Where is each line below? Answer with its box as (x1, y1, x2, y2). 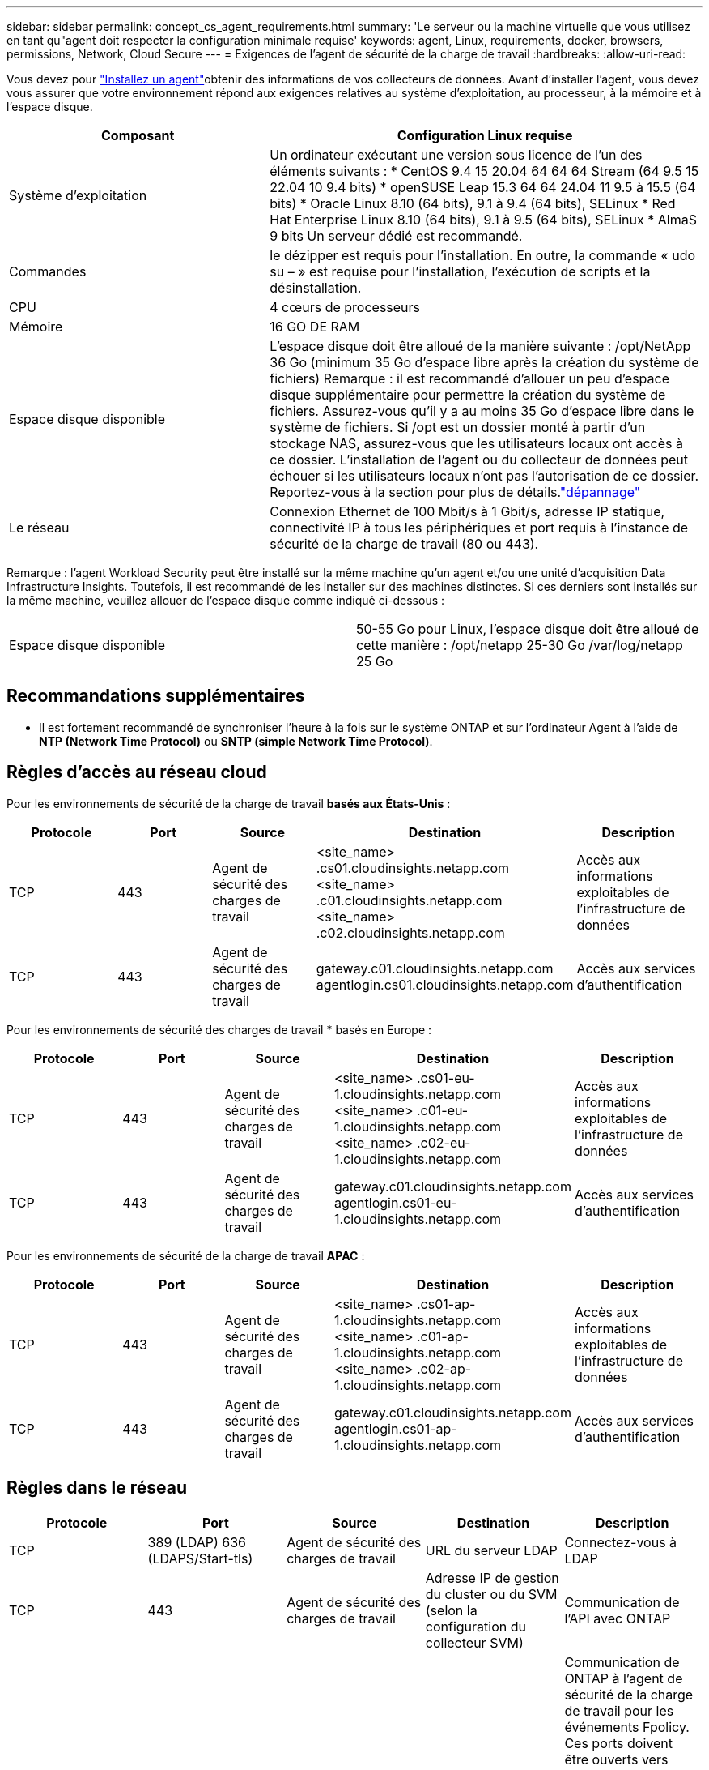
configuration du (425, 1618, 526, 1635)
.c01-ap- (417, 1327, 469, 1345)
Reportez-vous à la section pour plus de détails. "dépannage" (270, 484, 641, 500)
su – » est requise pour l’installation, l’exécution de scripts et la (270, 263, 651, 280)
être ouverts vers (564, 1751, 669, 1768)
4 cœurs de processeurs (270, 299, 421, 315)
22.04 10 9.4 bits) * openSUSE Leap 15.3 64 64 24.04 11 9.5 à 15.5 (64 (270, 179, 696, 195)
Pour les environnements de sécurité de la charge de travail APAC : (6, 1248, 365, 1263)
